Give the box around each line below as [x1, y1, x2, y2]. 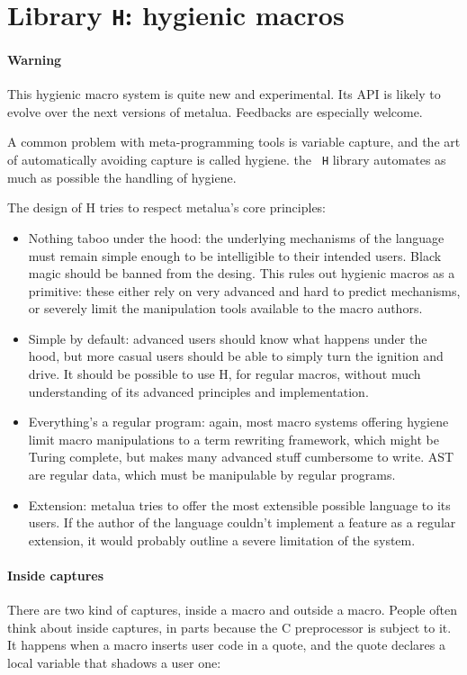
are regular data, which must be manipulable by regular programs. [28, 465, 396, 484]
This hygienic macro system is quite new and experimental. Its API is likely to [7, 85, 441, 103]
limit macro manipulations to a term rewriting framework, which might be [28, 429, 439, 448]
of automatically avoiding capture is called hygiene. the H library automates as [7, 150, 446, 169]
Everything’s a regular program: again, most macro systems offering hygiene [28, 412, 449, 431]
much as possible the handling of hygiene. [7, 167, 237, 186]
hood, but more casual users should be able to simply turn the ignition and [28, 346, 444, 365]
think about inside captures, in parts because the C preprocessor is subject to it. [7, 617, 452, 636]
